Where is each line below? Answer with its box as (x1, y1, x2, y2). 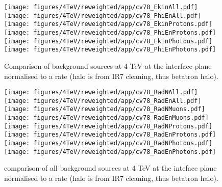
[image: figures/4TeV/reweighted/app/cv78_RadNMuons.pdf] (4, 105, 205, 113)
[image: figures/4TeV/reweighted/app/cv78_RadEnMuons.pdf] (4, 114, 209, 122)
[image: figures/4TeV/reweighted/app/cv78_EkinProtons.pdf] (4, 20, 213, 28)
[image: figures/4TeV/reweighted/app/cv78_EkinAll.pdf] (4, 4, 198, 11)
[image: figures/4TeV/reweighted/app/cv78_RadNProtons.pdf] (4, 122, 213, 130)
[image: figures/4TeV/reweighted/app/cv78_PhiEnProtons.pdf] (4, 29, 216, 36)
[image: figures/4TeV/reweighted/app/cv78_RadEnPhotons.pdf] (4, 148, 216, 155)
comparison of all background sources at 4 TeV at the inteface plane (4, 163, 217, 173)
